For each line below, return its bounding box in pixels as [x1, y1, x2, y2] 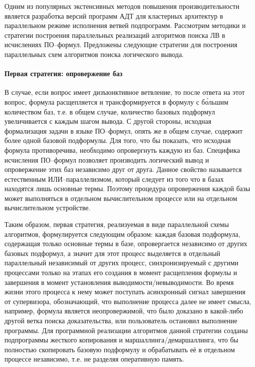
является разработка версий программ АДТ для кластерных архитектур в [4, 10, 223, 21]
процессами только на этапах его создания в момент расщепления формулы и [4, 267, 237, 278]
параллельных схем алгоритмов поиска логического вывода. [4, 49, 184, 59]
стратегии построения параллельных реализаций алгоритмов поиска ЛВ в [4, 29, 225, 40]
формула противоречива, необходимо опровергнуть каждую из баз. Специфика [4, 144, 240, 155]
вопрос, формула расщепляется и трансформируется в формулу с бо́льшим [4, 96, 228, 107]
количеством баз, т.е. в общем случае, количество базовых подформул [4, 106, 215, 116]
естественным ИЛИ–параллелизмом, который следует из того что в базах [4, 173, 224, 184]
